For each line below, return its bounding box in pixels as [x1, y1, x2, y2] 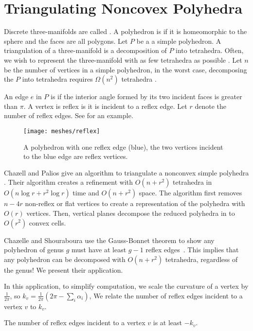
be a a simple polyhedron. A [136, 35, 221, 46]
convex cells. [29, 217, 66, 227]
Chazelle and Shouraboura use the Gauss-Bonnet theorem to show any [4, 235, 215, 245]
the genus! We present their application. [4, 264, 123, 275]
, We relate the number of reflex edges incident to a [89, 290, 243, 300]
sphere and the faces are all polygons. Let [4, 35, 128, 46]
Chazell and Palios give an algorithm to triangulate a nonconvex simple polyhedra [4, 167, 249, 177]
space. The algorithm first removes [139, 188, 242, 198]
